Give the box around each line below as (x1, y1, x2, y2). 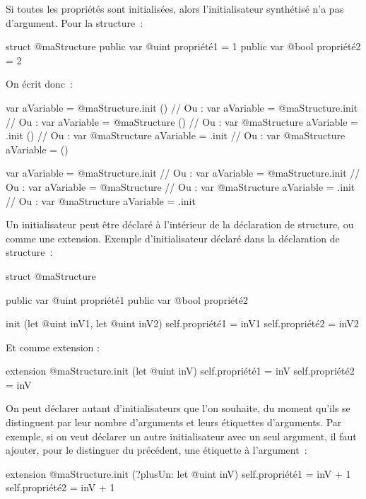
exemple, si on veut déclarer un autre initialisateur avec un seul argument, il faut (6, 428, 357, 443)
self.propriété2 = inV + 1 (6, 480, 115, 495)
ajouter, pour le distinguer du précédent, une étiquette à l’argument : (6, 442, 307, 457)
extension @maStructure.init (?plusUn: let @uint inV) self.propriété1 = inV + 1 (6, 466, 351, 481)
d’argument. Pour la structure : (6, 15, 143, 30)
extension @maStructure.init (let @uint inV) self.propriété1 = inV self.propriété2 (6, 363, 355, 378)
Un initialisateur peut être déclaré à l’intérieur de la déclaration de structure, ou (6, 217, 354, 232)
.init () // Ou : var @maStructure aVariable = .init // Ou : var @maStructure (6, 128, 346, 143)
